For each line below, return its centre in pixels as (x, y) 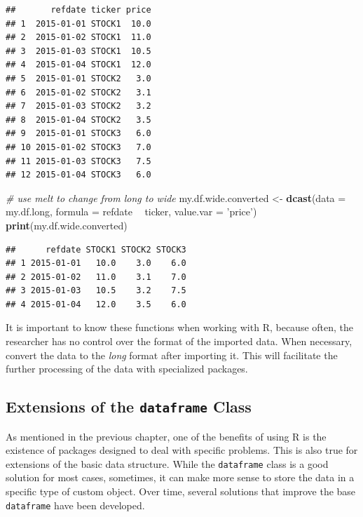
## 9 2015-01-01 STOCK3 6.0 (78, 134)
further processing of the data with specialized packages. (127, 369)
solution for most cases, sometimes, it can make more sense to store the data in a (180, 477)
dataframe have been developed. (75, 505)
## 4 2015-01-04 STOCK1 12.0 (78, 65)
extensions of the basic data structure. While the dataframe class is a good (167, 463)
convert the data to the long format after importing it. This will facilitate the (172, 355)
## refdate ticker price (78, 10)
